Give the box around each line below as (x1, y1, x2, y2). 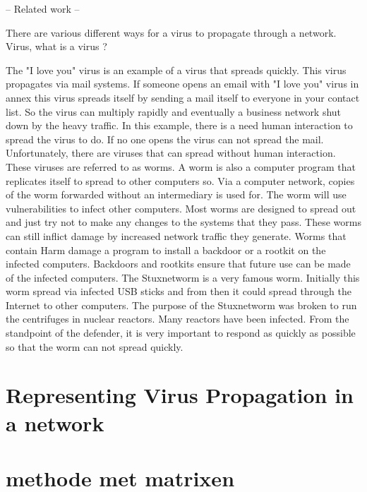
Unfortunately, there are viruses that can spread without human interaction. (6, 145, 336, 160)
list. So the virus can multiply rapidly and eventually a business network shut (6, 104, 342, 119)
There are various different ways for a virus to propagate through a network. (6, 25, 337, 40)
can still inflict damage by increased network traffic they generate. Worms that (6, 228, 347, 243)
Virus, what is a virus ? (6, 39, 107, 54)
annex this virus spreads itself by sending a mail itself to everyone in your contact (6, 90, 360, 104)
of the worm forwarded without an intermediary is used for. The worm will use (6, 187, 347, 202)
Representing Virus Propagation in (6, 380, 354, 409)
